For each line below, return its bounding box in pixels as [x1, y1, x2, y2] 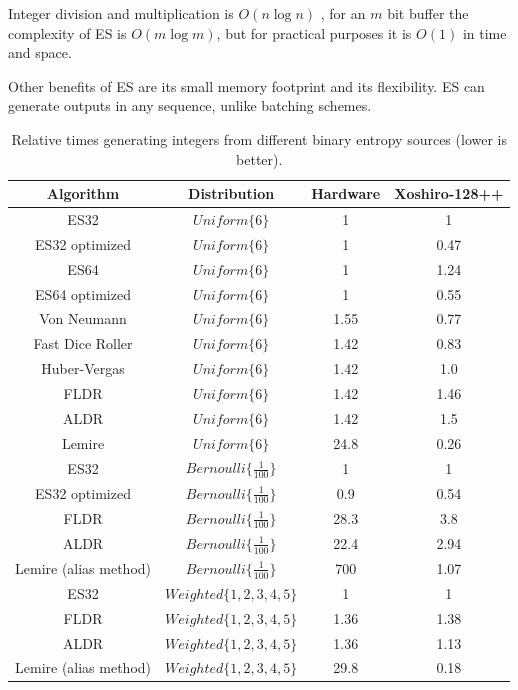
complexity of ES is [8, 22, 127, 43]
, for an [320, 3, 366, 23]
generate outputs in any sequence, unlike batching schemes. [8, 95, 372, 116]
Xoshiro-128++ [394, 183, 504, 204]
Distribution [188, 183, 275, 204]
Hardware [311, 183, 381, 204]
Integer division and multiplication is [8, 3, 234, 23]
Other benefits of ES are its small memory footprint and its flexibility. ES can [8, 75, 485, 96]
